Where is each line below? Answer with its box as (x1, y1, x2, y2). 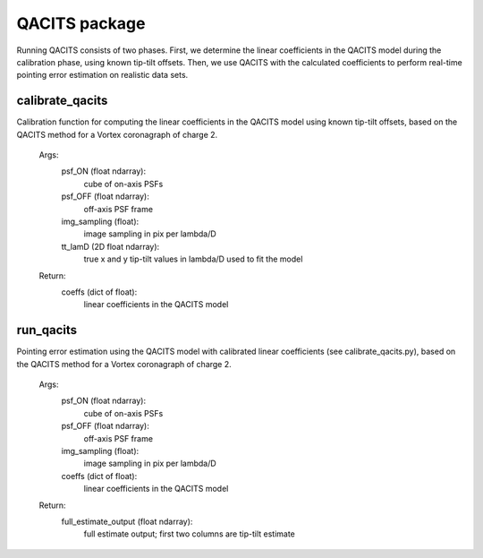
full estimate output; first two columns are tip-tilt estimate (83, 528, 295, 539)
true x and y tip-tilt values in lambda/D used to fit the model (83, 253, 303, 264)
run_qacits (16, 322, 78, 338)
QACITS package (16, 13, 146, 33)
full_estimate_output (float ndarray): (61, 516, 193, 527)
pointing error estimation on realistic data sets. (16, 70, 189, 81)
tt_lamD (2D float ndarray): (61, 241, 160, 252)
